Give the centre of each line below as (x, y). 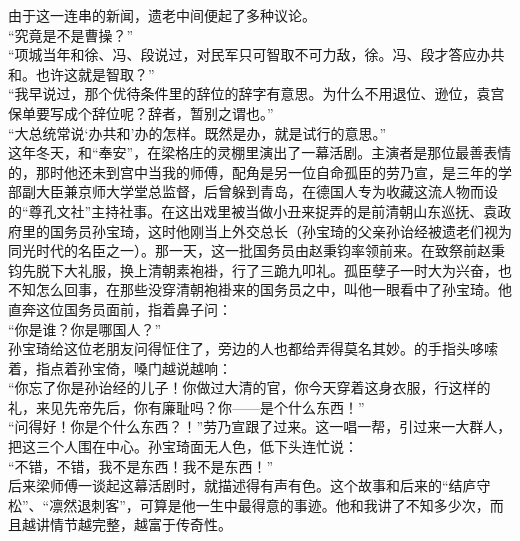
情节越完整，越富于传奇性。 (140, 524)
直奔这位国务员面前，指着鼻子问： (120, 308)
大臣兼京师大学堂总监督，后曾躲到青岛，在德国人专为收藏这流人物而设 (266, 191)
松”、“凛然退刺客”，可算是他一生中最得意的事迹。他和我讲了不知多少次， (249, 504)
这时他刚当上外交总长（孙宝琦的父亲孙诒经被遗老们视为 (329, 230)
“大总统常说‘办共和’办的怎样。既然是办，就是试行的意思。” (197, 132)
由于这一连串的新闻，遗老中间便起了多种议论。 (162, 15)
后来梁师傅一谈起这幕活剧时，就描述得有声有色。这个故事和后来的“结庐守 (249, 485)
